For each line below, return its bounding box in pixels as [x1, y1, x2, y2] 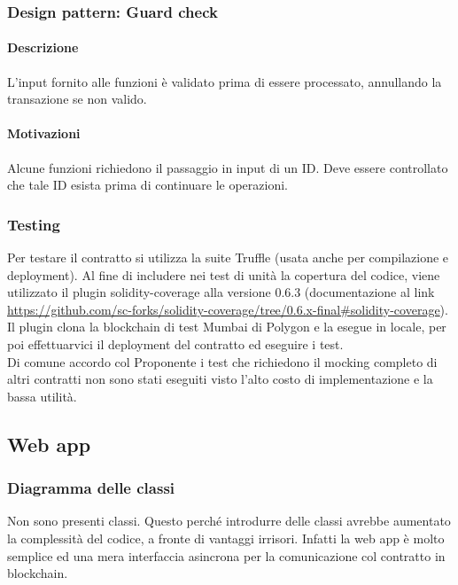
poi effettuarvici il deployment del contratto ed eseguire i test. [7, 335, 344, 353]
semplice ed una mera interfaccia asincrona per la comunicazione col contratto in [7, 546, 446, 565]
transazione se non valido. [7, 90, 147, 108]
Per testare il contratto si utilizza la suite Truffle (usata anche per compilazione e [7, 248, 449, 267]
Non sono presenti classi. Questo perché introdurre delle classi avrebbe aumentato [7, 511, 451, 530]
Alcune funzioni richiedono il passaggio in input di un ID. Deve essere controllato [7, 158, 448, 176]
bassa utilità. [7, 386, 77, 405]
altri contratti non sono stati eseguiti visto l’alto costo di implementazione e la [7, 370, 433, 388]
